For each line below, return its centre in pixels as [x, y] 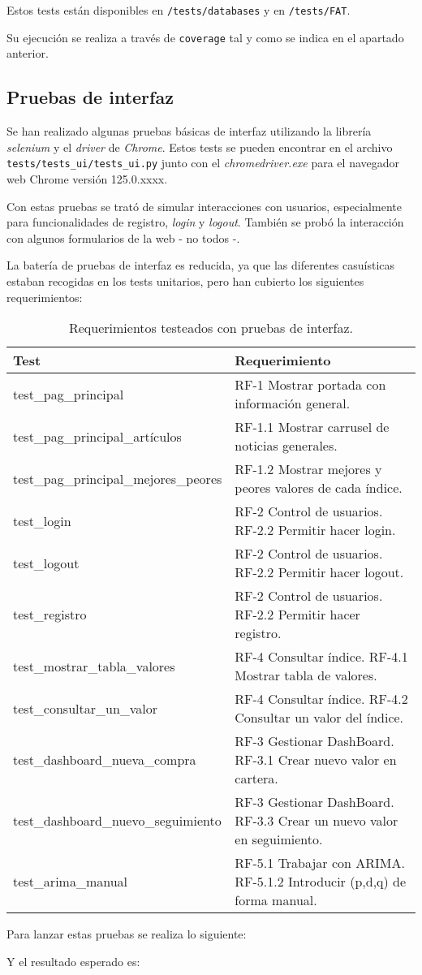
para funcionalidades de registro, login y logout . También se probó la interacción [205, 222]
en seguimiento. [279, 839]
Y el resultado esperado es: [73, 961]
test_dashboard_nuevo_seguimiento [117, 821]
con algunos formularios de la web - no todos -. [123, 237]
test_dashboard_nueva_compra [105, 760]
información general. [293, 403]
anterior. [28, 53]
